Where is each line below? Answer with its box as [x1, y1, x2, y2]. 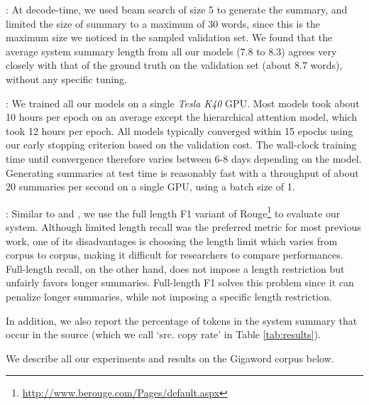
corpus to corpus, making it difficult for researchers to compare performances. [6, 247, 343, 262]
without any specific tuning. [6, 71, 127, 86]
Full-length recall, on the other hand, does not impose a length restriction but [6, 261, 345, 276]
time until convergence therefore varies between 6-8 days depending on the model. [6, 151, 362, 166]
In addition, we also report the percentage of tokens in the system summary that [6, 313, 358, 328]
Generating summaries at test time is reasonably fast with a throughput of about [6, 165, 359, 180]
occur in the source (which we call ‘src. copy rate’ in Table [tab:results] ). [6, 327, 321, 342]
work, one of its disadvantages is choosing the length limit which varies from [6, 233, 338, 248]
